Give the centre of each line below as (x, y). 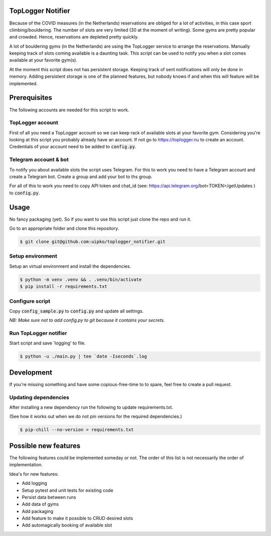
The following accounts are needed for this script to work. (69, 110)
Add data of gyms (40, 504)
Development (31, 372)
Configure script (30, 301)
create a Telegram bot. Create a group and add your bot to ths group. (81, 176)
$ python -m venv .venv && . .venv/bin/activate (81, 279)
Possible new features (45, 445)
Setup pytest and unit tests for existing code (67, 490)
